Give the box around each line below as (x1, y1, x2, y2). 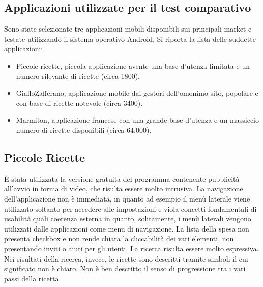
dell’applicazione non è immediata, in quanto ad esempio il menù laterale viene (4, 193, 250, 204)
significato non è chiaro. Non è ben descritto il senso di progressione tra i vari (4, 263, 246, 274)
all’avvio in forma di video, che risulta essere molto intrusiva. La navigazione (4, 183, 243, 194)
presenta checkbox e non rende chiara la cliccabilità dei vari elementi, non (4, 233, 234, 244)
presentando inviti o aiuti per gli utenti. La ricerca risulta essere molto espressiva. (4, 243, 259, 253)
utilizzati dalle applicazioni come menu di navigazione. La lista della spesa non (4, 223, 249, 234)
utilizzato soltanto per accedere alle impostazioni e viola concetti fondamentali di (4, 203, 257, 214)
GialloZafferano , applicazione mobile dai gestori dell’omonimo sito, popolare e (16, 88, 258, 98)
